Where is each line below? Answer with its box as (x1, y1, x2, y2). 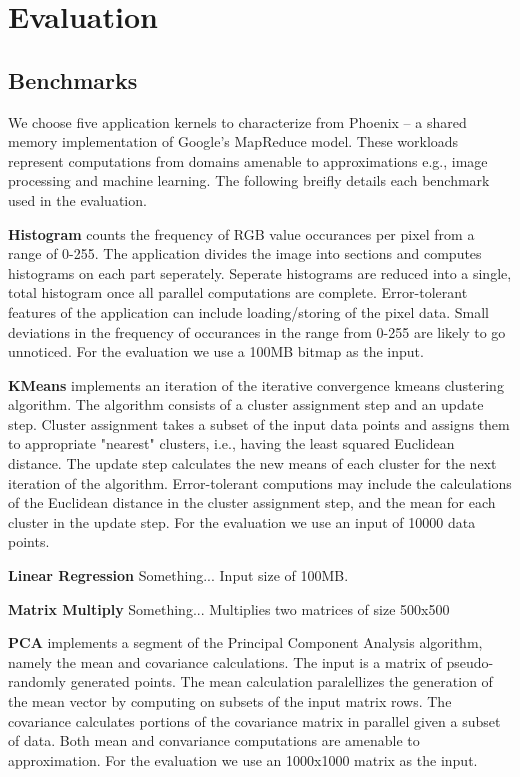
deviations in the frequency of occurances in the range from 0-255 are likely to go (8, 321, 506, 342)
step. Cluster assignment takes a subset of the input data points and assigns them (8, 413, 510, 434)
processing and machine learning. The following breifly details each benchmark (8, 170, 490, 191)
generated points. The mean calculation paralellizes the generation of (70, 671, 493, 692)
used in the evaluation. (8, 189, 147, 210)
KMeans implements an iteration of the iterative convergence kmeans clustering (8, 374, 504, 395)
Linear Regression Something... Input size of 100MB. (8, 565, 349, 586)
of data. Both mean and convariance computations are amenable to (8, 730, 420, 751)
